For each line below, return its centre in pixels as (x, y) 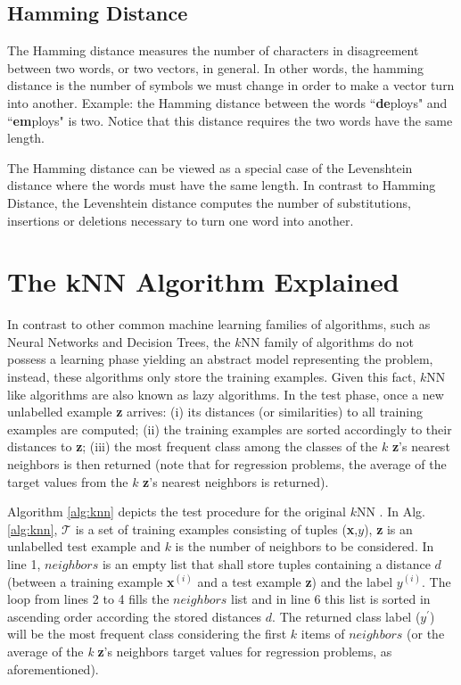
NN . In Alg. (391, 512)
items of (323, 634)
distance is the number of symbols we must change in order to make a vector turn (231, 85)
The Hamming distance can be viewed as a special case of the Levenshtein (210, 167)
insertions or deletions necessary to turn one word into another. (181, 220)
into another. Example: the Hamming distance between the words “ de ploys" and (227, 102)
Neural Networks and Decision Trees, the (119, 341)
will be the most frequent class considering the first (147, 634)
